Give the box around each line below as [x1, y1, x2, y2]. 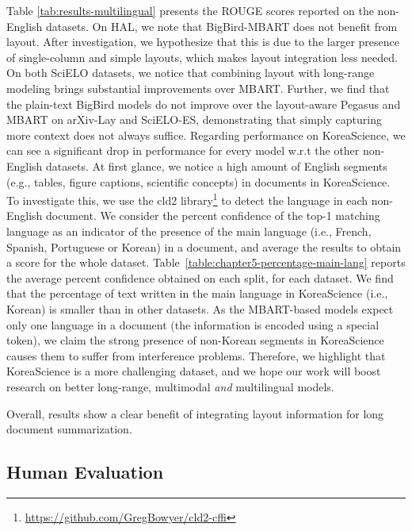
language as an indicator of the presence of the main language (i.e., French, [6, 222, 372, 239]
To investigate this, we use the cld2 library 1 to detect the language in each [6, 190, 368, 208]
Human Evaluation [6, 460, 164, 484]
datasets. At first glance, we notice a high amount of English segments [46, 157, 387, 174]
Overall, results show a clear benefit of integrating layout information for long [6, 405, 384, 421]
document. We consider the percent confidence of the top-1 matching [46, 207, 380, 224]
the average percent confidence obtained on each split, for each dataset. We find [6, 269, 394, 286]
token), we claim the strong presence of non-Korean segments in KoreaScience [6, 332, 384, 348]
